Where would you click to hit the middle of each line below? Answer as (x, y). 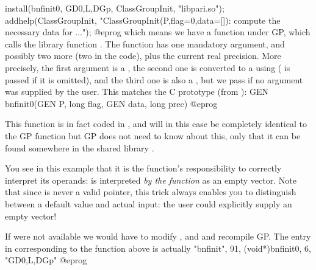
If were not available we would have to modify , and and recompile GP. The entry (158, 236)
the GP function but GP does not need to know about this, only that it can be (153, 135)
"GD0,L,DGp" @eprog (46, 260)
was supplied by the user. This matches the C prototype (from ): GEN (137, 92)
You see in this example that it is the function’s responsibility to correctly (143, 168)
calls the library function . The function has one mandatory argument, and (145, 43)
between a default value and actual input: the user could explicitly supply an (149, 203)
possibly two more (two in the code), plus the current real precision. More (143, 56)
